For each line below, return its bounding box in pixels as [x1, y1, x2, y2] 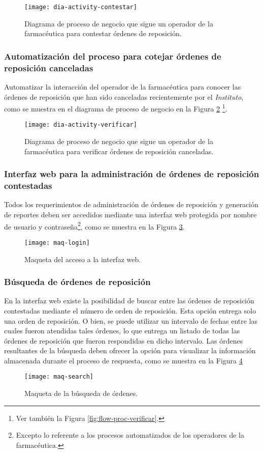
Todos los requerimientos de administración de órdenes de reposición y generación [4, 199, 258, 210]
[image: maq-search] [24, 373, 94, 381]
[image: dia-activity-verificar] [24, 121, 137, 129]
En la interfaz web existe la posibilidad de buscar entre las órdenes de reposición [4, 295, 254, 306]
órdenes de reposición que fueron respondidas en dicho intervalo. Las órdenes [4, 335, 243, 346]
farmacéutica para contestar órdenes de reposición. [24, 28, 182, 39]
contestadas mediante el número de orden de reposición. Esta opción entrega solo [4, 305, 256, 316]
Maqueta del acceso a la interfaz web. [24, 253, 141, 264]
